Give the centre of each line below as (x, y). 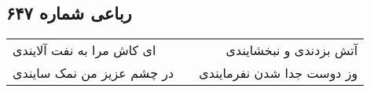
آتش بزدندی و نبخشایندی (292, 50)
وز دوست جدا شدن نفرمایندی (278, 73)
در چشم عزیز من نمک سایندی (93, 73)
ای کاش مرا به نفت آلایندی (84, 50)
